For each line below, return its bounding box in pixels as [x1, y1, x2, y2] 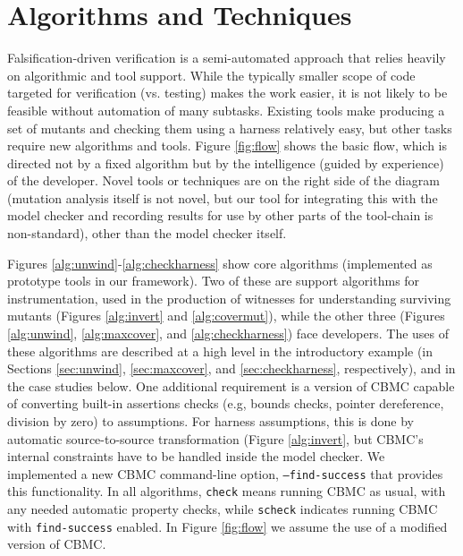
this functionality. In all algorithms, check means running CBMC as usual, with [7, 482, 446, 500]
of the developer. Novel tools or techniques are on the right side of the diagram [7, 171, 440, 190]
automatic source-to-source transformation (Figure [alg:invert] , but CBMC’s [7, 429, 424, 448]
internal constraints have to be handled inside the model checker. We [7, 447, 385, 466]
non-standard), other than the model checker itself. [7, 224, 287, 243]
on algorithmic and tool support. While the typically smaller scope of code [7, 65, 416, 84]
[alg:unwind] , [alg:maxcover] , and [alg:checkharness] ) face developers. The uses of [7, 324, 450, 343]
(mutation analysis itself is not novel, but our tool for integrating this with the [7, 188, 438, 207]
